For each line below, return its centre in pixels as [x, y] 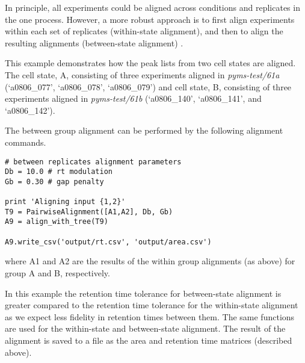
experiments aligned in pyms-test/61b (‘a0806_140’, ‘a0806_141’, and [133, 98]
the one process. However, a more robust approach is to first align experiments [150, 19]
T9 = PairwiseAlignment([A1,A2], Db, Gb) [89, 212]
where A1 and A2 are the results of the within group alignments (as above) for [150, 261]
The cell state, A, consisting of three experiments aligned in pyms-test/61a [142, 74]
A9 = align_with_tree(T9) [57, 222]
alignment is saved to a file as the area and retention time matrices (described [149, 340]
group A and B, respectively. [57, 273]
